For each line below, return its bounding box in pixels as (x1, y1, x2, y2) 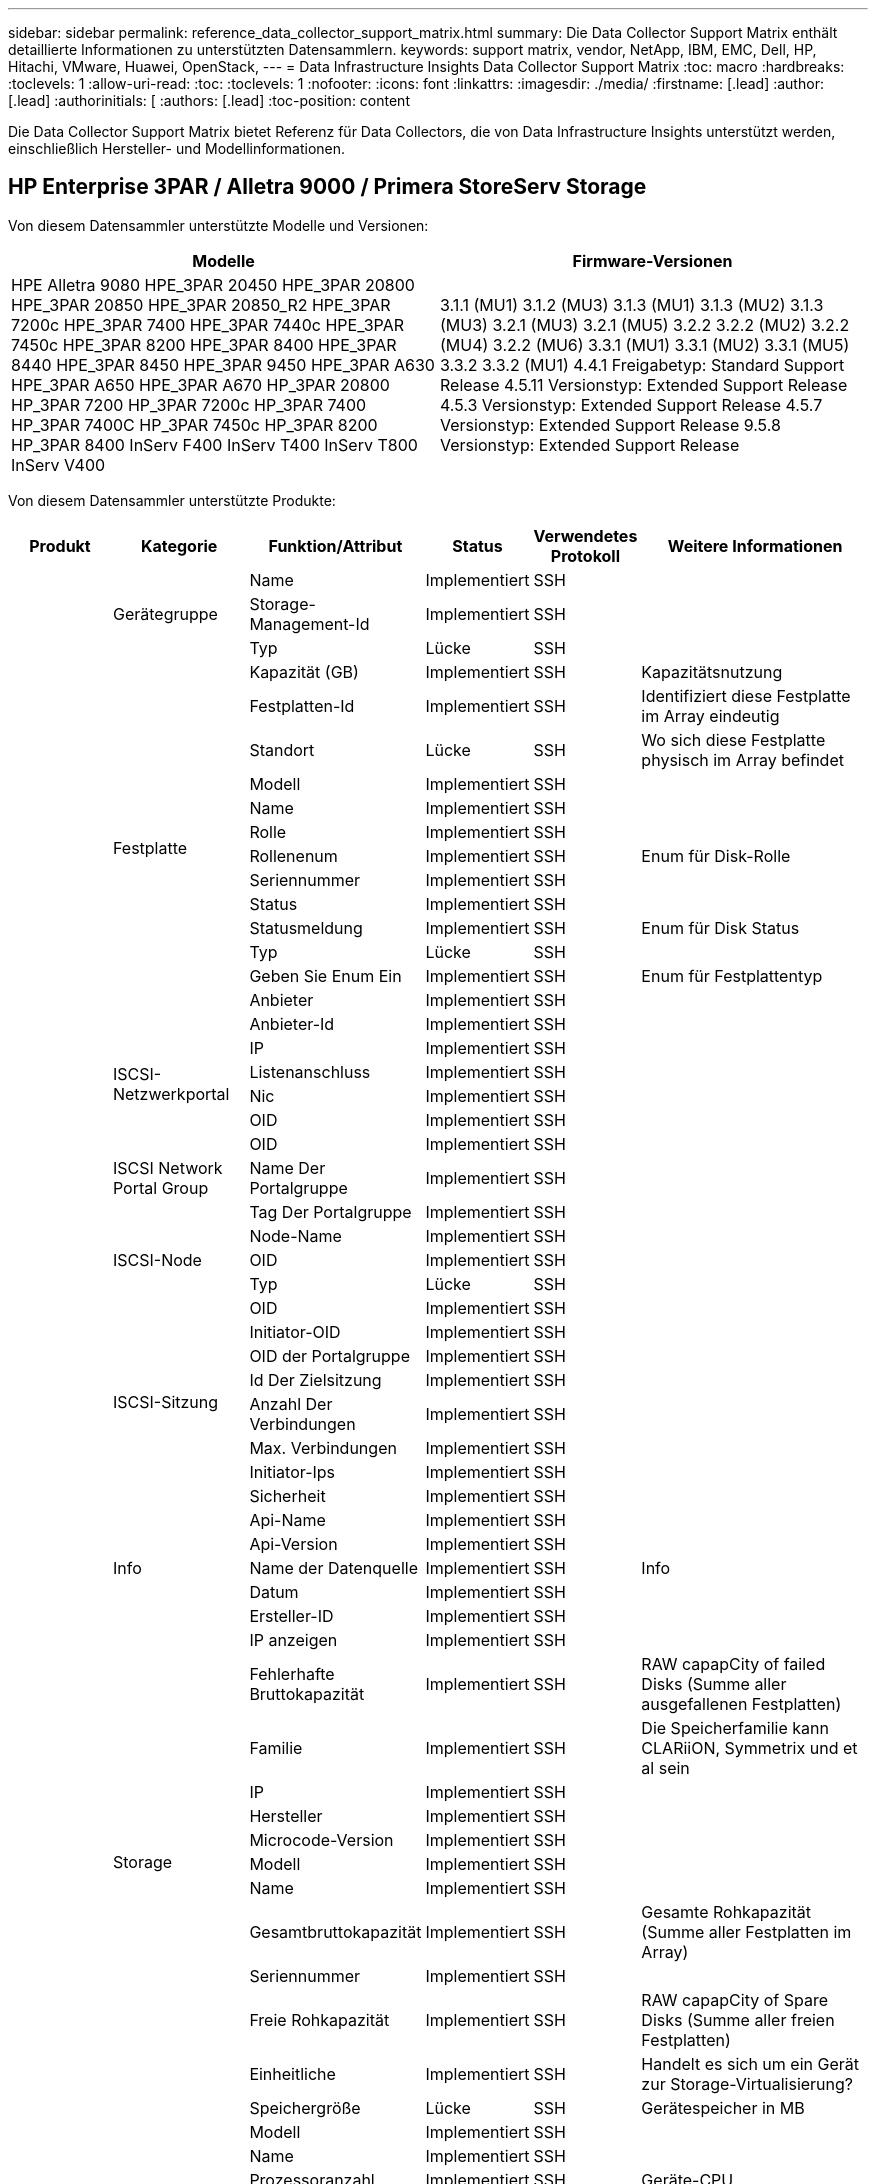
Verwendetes (533, 525, 638, 546)
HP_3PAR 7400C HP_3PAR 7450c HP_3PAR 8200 (11, 414, 378, 435)
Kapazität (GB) (249, 661, 359, 682)
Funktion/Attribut (268, 535, 403, 556)
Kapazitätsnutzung (641, 661, 783, 682)
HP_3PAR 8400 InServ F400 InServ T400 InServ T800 (11, 434, 418, 455)
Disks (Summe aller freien (641, 2009, 835, 2030)
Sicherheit (249, 1485, 326, 1506)
